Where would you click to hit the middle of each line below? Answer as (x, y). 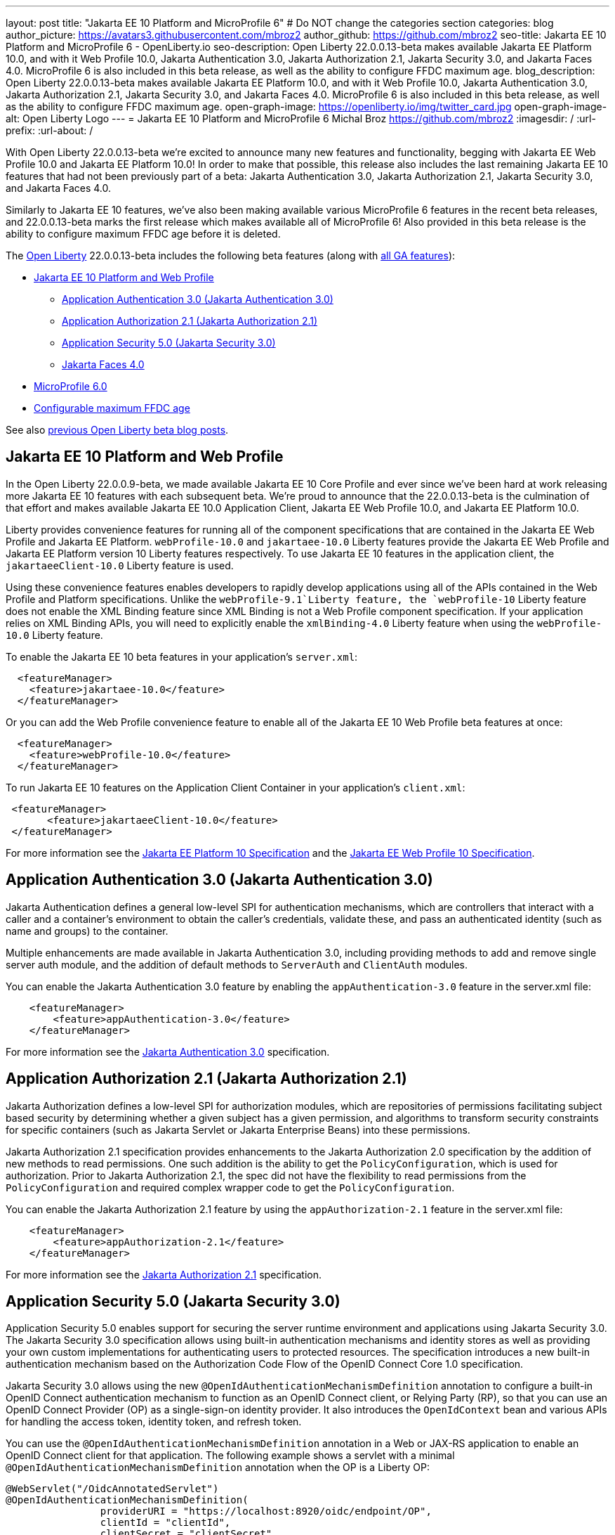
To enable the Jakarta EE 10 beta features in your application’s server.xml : (182, 656)
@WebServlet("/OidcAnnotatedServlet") (112, 1489)
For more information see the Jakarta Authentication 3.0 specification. (168, 1051)
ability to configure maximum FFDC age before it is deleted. (143, 234)
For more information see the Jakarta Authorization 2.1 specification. (164, 1274)
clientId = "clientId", (165, 1523)
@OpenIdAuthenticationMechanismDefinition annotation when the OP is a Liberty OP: (218, 1468)
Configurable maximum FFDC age (112, 408)
